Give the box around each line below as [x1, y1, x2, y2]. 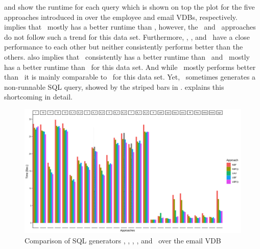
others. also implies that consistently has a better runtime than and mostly [4, 51, 250, 62]
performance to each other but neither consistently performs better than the [4, 41, 243, 52]
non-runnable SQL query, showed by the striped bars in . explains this [4, 81, 224, 92]
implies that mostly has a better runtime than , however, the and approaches [4, 21, 256, 32]
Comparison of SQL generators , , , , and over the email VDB [25, 235, 221, 245]
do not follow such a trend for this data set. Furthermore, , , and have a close [4, 31, 250, 42]
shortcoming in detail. [4, 91, 73, 102]
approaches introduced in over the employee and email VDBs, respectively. [4, 11, 238, 22]
